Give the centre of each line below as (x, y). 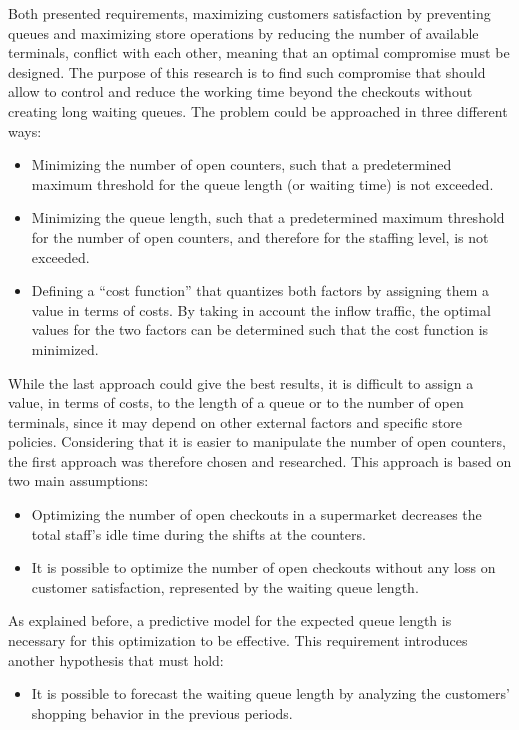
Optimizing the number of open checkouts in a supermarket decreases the (256, 514)
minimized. (65, 348)
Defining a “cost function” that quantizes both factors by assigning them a (260, 290)
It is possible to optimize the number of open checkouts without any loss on (263, 567)
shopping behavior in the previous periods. (162, 712)
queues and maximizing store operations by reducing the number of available (243, 32)
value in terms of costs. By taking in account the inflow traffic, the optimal (261, 309)
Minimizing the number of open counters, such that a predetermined (241, 164)
